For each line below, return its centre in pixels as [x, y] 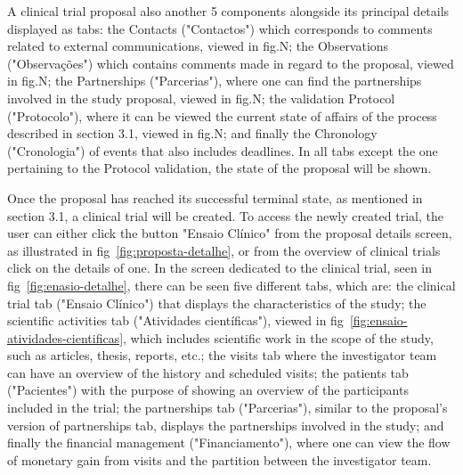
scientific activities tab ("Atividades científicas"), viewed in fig [175, 320]
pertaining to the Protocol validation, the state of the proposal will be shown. [219, 168]
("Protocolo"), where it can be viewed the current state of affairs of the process [222, 115]
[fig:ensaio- [378, 320]
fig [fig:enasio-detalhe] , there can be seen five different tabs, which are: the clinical [231, 285]
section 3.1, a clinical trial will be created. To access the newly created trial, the [225, 215]
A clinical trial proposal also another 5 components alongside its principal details [228, 11]
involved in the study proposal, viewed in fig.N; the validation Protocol [201, 98]
